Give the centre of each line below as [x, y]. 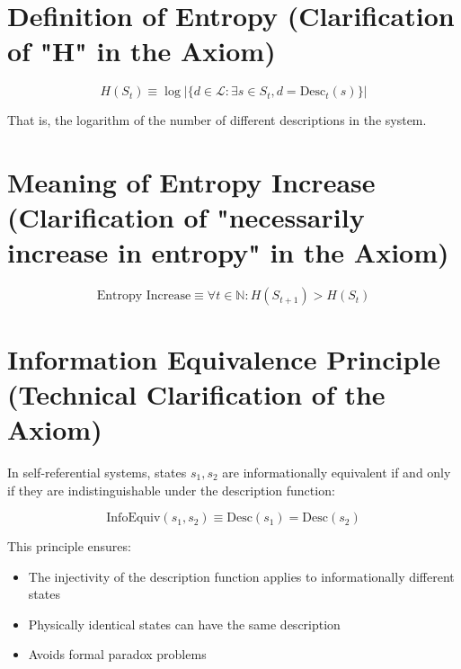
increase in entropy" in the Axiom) [228, 252]
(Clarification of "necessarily [186, 217]
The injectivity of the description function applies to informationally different [241, 576]
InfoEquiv [133, 518]
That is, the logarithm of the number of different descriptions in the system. [217, 120]
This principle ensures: [69, 546]
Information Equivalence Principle [224, 358]
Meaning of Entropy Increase [191, 182]
